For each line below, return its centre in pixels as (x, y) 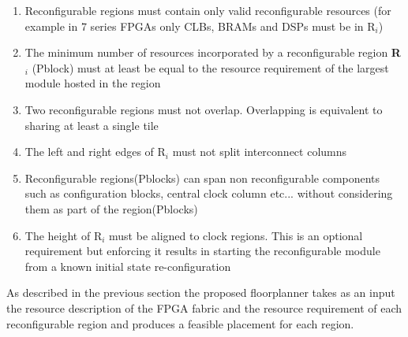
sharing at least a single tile (92, 125)
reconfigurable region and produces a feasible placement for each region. (180, 323)
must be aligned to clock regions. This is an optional (236, 235)
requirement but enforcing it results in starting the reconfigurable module (202, 251)
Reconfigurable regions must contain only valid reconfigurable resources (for (208, 10)
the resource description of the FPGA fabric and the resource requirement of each (204, 307)
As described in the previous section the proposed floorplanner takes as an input (201, 293)
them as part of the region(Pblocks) (111, 208)
